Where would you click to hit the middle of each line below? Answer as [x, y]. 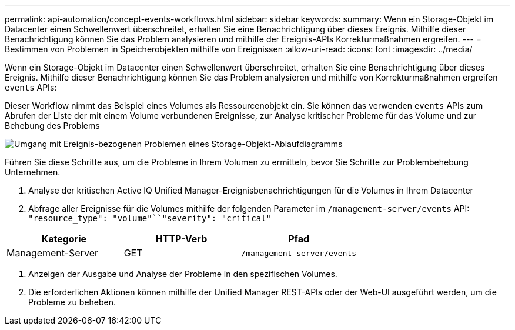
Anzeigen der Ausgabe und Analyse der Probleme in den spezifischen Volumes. [183, 274]
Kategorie [64, 239]
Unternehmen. [33, 172]
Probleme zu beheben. [72, 302]
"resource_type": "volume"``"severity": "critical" [150, 218]
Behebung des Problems [52, 126]
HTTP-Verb [181, 239]
